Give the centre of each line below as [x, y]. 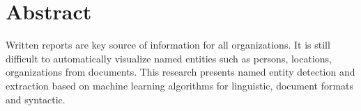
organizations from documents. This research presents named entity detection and [180, 72]
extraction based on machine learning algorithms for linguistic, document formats [180, 85]
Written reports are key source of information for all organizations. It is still [168, 45]
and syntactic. [36, 99]
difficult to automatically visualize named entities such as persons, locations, [169, 58]
